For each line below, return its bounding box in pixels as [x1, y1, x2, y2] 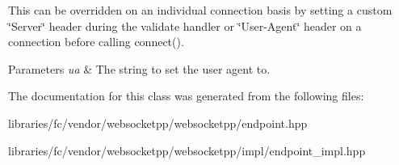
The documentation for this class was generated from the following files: [8, 87, 364, 104]
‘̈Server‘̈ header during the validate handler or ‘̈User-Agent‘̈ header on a [8, 17, 362, 34]
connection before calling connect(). [8, 33, 184, 50]
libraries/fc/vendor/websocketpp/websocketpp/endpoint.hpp [8, 114, 308, 131]
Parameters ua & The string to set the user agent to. [8, 60, 271, 77]
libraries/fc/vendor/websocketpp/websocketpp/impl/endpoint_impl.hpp [8, 142, 366, 159]
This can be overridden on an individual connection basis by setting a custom [8, 2, 393, 18]
